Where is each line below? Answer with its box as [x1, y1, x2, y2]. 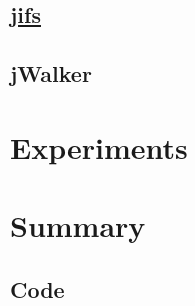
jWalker [10, 58, 92, 89]
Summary [10, 205, 146, 246]
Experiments [10, 126, 188, 167]
